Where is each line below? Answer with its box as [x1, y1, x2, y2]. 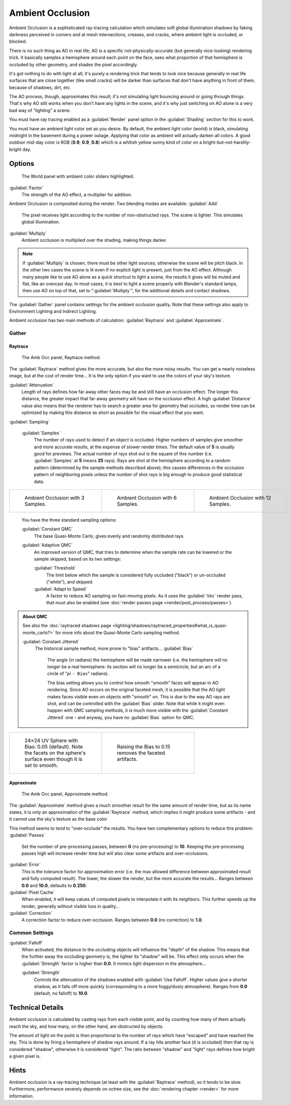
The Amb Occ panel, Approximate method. [21, 791, 109, 797]
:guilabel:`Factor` [9, 185, 44, 191]
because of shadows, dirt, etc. [9, 84, 71, 90]
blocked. [9, 39, 27, 45]
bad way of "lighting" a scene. [9, 107, 71, 113]
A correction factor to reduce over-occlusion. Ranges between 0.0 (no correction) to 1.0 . [21, 917, 203, 923]
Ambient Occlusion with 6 [117, 494, 177, 501]
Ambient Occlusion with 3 [24, 494, 85, 501]
